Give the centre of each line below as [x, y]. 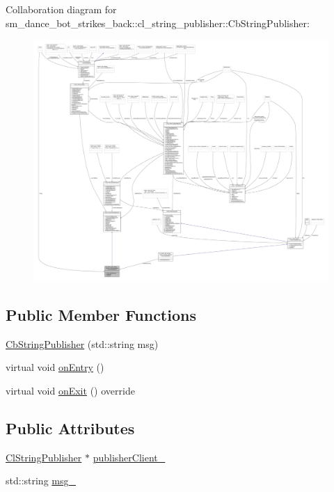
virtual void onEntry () [55, 367]
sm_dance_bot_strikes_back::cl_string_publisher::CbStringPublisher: [158, 23]
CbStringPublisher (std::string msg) [82, 343]
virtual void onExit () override [70, 390]
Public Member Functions [101, 314]
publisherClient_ [129, 457]
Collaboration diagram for [61, 9]
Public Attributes [70, 428]
